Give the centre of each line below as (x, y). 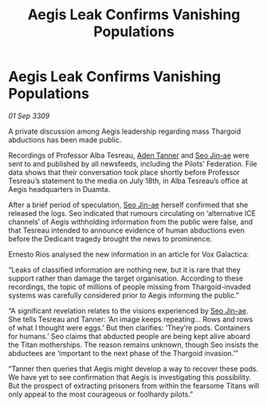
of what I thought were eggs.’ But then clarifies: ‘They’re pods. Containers (130, 327)
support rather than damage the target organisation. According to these (126, 278)
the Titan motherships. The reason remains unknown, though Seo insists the (133, 345)
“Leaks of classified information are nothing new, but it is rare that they (124, 269)
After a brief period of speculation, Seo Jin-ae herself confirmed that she (128, 205)
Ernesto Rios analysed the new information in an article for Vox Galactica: (129, 254)
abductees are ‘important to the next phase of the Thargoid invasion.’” (124, 353)
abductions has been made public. (65, 140)
